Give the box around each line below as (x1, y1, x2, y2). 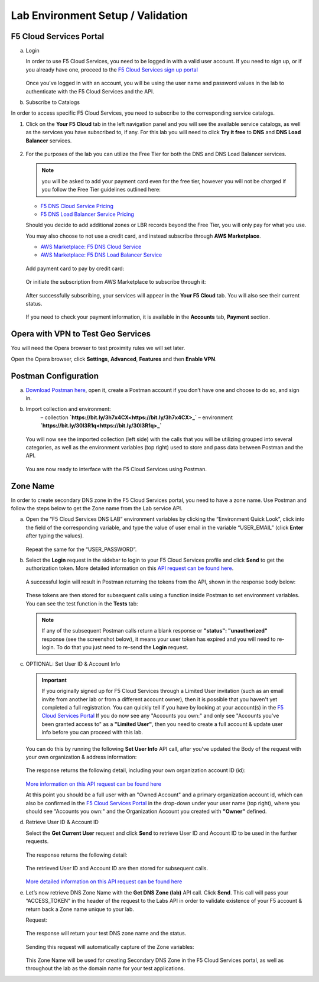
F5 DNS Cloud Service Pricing (40, 202, 113, 209)
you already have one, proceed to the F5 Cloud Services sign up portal (25, 66, 198, 73)
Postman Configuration (11, 371, 99, 381)
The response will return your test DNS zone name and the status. (25, 930, 187, 937)
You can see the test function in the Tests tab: (25, 600, 138, 607)
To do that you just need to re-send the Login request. (56, 644, 189, 651)
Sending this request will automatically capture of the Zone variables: (25, 943, 194, 950)
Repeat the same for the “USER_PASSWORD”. (25, 546, 137, 553)
